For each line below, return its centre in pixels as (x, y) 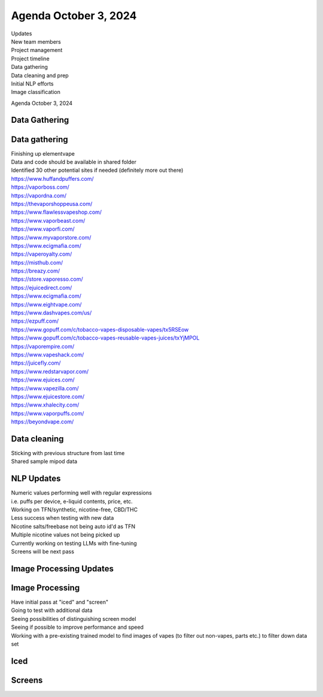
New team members (36, 41)
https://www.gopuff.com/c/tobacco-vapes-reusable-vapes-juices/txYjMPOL (105, 338)
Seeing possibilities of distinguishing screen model (74, 619)
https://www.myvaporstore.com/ (51, 237)
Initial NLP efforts (32, 83)
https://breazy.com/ (36, 271)
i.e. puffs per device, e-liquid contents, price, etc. (72, 501)
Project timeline (31, 58)
